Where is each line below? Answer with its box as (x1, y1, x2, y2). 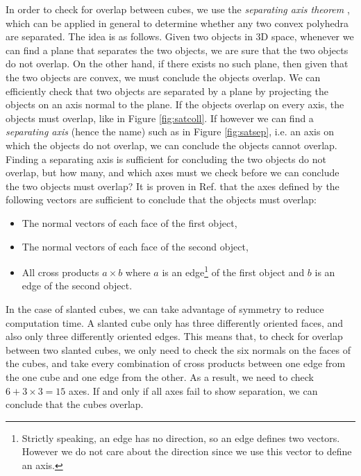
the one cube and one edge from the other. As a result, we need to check (6, 369, 314, 384)
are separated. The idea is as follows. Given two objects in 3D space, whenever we (6, 29, 354, 44)
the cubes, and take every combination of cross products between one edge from (6, 356, 346, 371)
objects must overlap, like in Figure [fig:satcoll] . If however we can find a (6, 110, 314, 125)
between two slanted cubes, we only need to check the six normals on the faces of (6, 342, 351, 357)
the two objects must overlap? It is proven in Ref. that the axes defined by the (6, 178, 339, 193)
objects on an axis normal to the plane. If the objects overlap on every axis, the (6, 97, 344, 112)
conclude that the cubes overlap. (6, 397, 144, 411)
